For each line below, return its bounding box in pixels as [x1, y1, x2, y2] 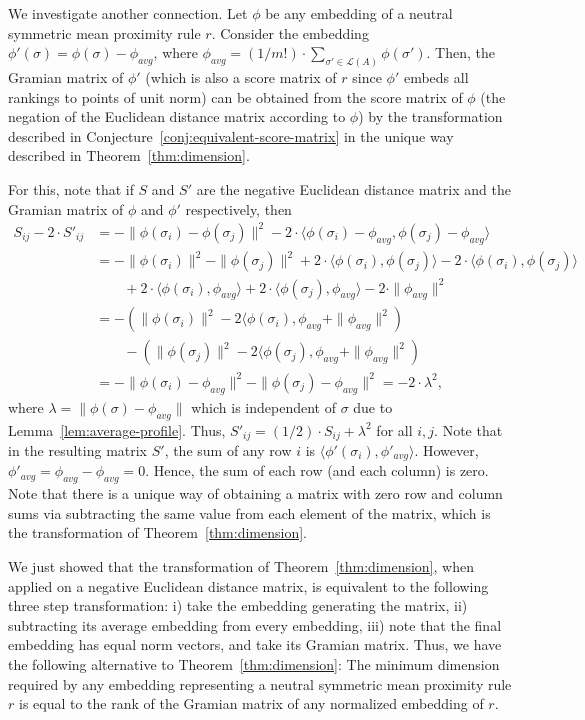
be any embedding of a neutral [265, 3, 453, 23]
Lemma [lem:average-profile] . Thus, [8, 419, 226, 440]
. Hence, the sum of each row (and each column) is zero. [145, 460, 489, 481]
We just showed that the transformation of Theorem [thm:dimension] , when [8, 556, 474, 577]
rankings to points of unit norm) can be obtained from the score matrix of [8, 86, 463, 107]
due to [353, 396, 393, 417]
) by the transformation [358, 106, 503, 127]
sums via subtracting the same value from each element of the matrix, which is [8, 502, 491, 523]
